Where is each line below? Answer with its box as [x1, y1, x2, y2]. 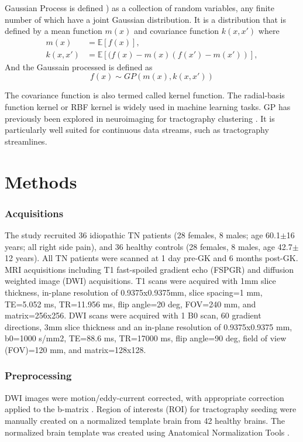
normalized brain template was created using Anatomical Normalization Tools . [5, 426, 290, 438]
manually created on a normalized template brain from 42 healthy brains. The [5, 414, 285, 426]
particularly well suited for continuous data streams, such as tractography [5, 124, 269, 136]
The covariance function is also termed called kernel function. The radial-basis [5, 89, 285, 101]
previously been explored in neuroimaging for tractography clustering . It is [5, 112, 275, 124]
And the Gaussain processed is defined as [5, 60, 153, 73]
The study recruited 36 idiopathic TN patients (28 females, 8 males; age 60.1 [5, 229, 280, 241]
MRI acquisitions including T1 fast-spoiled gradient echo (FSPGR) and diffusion [5, 263, 294, 275]
